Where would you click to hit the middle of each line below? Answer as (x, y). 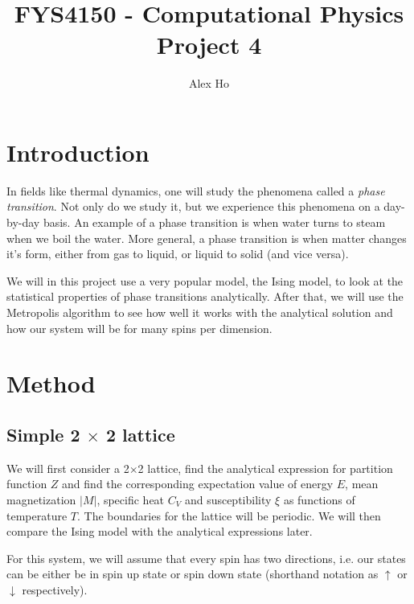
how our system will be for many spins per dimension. (139, 328)
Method (51, 383)
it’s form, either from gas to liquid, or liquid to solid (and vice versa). (178, 254)
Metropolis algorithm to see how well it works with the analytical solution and (200, 312)
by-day (23, 222)
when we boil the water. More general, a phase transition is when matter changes (207, 238)
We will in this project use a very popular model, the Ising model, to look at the (205, 280)
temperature (37, 515)
